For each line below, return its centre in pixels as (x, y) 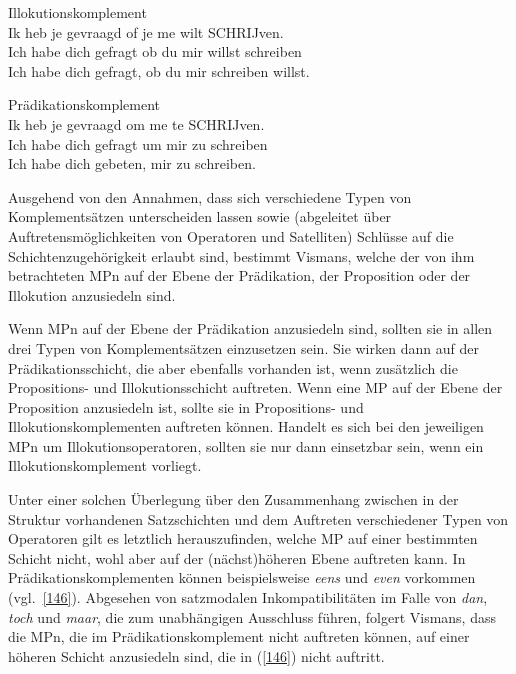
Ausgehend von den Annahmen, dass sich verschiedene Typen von (210, 196)
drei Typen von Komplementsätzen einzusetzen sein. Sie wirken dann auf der (243, 347)
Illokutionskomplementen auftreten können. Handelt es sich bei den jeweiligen (246, 426)
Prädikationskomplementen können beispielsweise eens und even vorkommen (242, 577)
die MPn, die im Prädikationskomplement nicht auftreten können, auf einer (239, 636)
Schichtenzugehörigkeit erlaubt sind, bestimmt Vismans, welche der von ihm (241, 255)
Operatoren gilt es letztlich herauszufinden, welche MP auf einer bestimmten (243, 538)
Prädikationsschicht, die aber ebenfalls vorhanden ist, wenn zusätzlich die (233, 367)
